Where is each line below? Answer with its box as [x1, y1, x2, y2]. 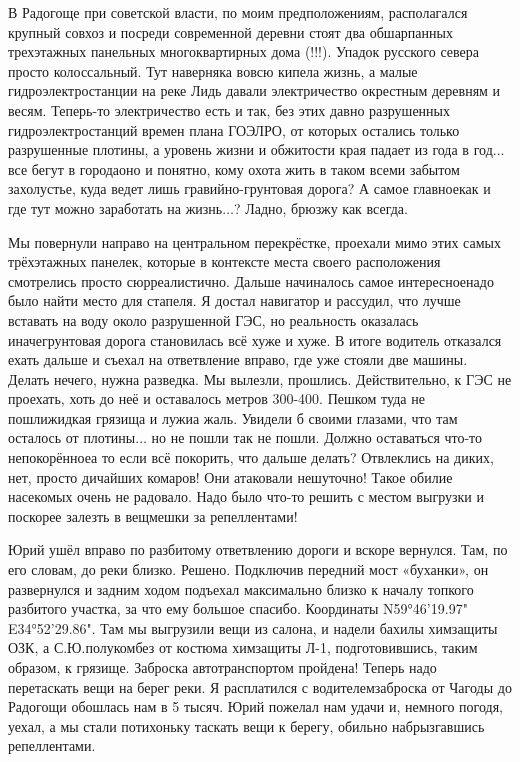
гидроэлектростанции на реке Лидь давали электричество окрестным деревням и [8, 80, 501, 101]
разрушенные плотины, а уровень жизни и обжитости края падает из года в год [8, 139, 493, 160]
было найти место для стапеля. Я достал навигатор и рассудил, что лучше [8, 290, 461, 311]
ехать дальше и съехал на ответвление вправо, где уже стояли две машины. [8, 349, 468, 370]
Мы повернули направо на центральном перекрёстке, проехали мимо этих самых [8, 231, 501, 252]
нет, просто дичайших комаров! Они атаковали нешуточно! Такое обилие [8, 466, 453, 487]
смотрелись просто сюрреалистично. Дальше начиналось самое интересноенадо [8, 270, 494, 291]
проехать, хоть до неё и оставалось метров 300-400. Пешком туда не [8, 388, 425, 409]
